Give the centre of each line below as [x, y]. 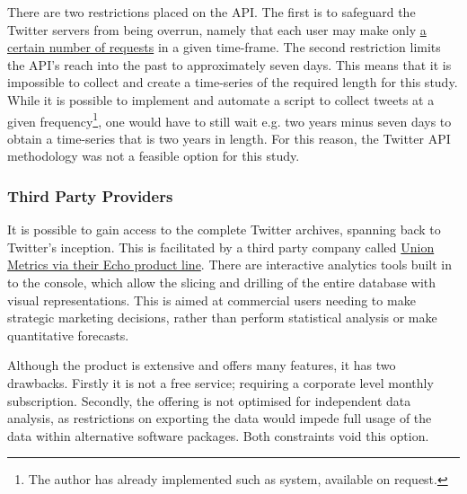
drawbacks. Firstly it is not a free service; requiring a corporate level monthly [220, 382]
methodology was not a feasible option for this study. [154, 156]
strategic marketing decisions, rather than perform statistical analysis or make [222, 318]
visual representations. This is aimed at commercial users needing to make [211, 300]
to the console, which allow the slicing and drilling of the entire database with [222, 282]
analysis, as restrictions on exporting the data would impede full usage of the [220, 418]
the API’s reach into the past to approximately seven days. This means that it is [229, 64]
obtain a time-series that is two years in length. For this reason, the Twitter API [229, 138]
